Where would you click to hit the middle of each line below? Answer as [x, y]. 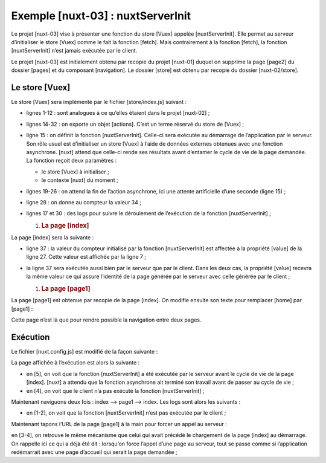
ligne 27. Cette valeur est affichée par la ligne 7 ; [86, 257]
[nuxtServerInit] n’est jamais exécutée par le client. [74, 51]
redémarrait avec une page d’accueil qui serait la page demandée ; [94, 452]
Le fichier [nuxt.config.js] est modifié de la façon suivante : [85, 352]
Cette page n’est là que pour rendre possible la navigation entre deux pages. [106, 320]
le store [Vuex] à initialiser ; [75, 172]
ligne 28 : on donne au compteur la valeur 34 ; [84, 202]
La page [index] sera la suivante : [53, 237]
